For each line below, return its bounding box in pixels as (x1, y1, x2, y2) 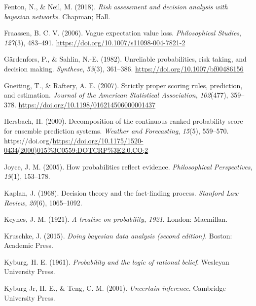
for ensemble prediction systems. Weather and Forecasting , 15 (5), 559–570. (4, 125, 229, 136)
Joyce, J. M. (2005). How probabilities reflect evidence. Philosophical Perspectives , (4, 161, 253, 171)
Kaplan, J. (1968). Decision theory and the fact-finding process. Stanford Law (4, 187, 239, 198)
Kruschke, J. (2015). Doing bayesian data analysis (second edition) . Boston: (4, 230, 232, 240)
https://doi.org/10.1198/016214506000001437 (18, 99, 155, 109)
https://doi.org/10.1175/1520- (52, 135, 144, 145)
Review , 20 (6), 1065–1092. (4, 197, 82, 207)
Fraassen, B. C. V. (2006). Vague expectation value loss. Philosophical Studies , (4, 28, 241, 38)
